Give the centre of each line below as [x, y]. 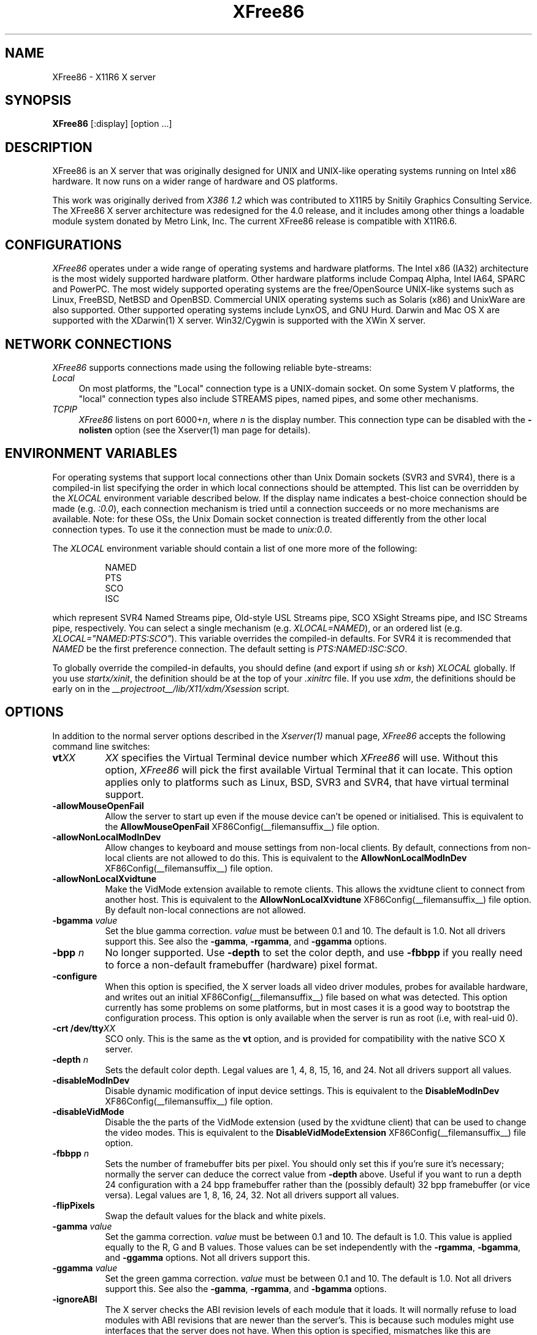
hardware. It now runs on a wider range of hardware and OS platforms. [195, 181]
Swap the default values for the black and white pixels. [215, 1215]
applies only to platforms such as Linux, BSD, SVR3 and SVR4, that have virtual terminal [307, 782]
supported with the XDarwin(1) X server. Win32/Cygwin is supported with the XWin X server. [239, 321]
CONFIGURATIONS [63, 245]
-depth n [70, 1059]
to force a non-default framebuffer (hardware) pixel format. [241, 964]
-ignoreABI [75, 1299]
